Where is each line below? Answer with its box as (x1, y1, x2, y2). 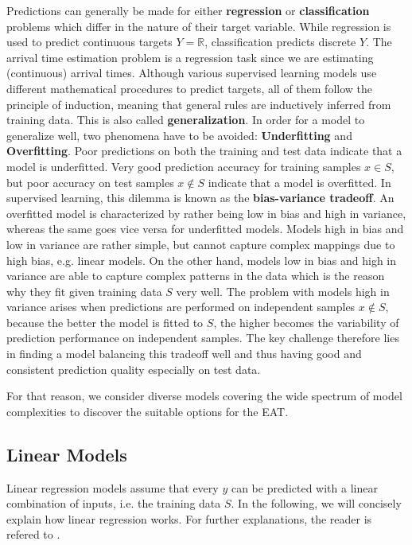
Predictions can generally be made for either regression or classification (6, 2, 370, 18)
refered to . (6, 526, 60, 543)
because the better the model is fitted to (6, 313, 204, 330)
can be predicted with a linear (231, 479, 378, 496)
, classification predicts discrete (204, 33, 356, 50)
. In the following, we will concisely (231, 495, 402, 512)
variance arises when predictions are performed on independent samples (6, 298, 356, 315)
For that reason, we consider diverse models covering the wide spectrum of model (6, 387, 402, 404)
